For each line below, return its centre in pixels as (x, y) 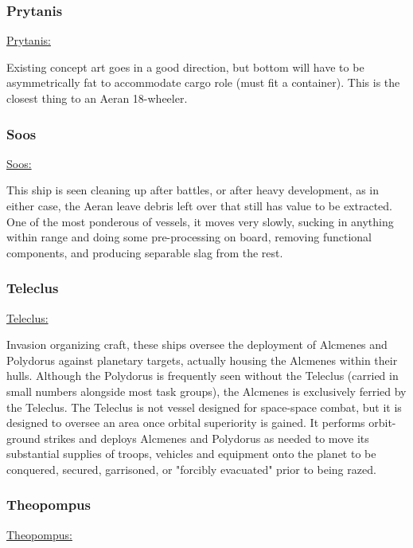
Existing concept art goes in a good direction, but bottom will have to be (185, 67)
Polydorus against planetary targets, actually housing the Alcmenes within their (202, 360)
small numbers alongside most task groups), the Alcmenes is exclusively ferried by (206, 391)
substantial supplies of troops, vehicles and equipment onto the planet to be (191, 454)
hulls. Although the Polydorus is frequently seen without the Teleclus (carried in (203, 376)
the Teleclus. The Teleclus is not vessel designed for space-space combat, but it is (204, 407)
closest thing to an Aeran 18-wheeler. (97, 98)
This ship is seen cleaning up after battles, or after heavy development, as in (193, 190)
